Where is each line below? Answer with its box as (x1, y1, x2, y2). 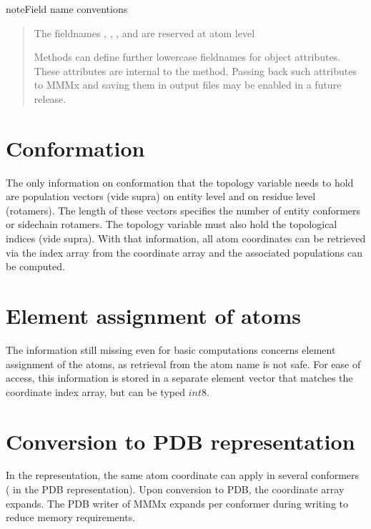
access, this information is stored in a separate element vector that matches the (6, 370, 353, 385)
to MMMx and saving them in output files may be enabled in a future (34, 77, 342, 92)
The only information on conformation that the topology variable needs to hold (6, 174, 354, 189)
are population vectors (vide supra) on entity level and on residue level (6, 189, 316, 204)
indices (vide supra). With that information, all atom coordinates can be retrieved (6, 231, 366, 246)
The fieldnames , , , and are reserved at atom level (34, 25, 255, 40)
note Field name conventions (6, 1, 128, 16)
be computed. (6, 259, 65, 274)
